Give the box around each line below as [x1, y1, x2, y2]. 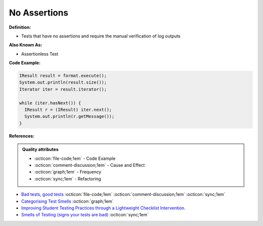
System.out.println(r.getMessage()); [24, 114, 114, 119]
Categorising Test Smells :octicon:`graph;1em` [21, 198, 114, 204]
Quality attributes [22, 146, 58, 153]
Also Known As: [9, 42, 42, 48]
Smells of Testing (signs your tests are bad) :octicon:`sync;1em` [21, 212, 149, 218]
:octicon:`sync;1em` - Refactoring [34, 175, 101, 182]
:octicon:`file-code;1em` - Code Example [34, 156, 116, 161]
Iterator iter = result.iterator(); [19, 87, 107, 92]
